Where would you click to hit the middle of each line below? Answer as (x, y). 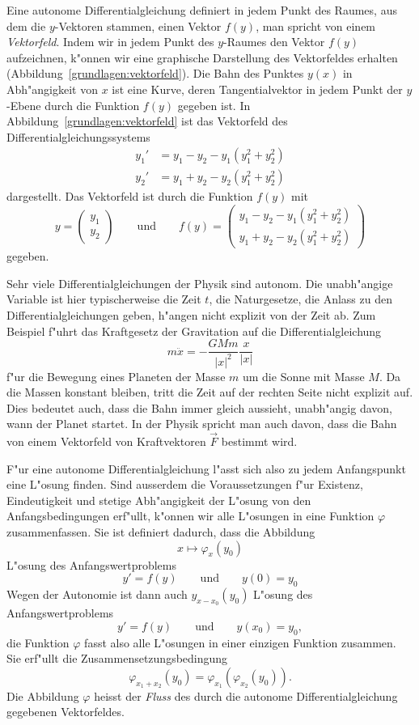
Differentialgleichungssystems (78, 136)
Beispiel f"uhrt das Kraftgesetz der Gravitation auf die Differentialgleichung (194, 331)
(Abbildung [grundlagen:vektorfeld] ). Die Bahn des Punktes (155, 73)
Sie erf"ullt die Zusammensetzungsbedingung (117, 658)
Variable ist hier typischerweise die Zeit (104, 299)
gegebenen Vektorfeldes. (66, 712)
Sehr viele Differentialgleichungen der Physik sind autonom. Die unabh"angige (200, 283)
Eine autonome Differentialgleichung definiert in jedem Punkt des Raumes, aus (202, 10)
